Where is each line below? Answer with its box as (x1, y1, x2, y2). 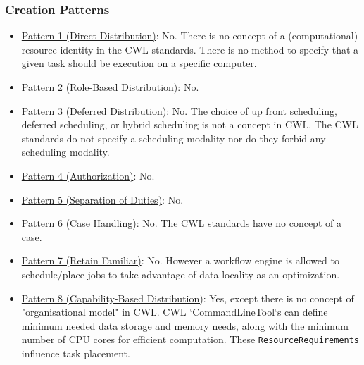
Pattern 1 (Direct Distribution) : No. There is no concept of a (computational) (21, 28, 358, 43)
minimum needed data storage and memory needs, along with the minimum (21, 318, 349, 333)
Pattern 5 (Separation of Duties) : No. (21, 192, 184, 206)
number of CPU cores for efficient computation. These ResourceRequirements (21, 332, 360, 347)
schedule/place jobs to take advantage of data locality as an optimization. (21, 266, 340, 281)
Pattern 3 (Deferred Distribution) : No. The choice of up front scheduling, (21, 103, 338, 118)
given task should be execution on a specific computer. (21, 56, 257, 70)
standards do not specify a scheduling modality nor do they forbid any (21, 130, 326, 145)
